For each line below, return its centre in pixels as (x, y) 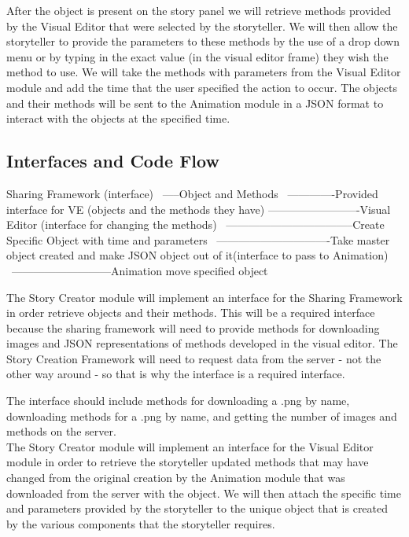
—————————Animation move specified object (140, 270)
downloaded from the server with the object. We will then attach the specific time (204, 493)
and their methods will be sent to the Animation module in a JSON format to (195, 103)
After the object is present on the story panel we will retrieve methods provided (199, 10)
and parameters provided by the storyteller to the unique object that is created (197, 508)
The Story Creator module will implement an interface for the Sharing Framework (204, 297)
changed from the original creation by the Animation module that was (176, 478)
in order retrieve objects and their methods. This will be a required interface (191, 313)
